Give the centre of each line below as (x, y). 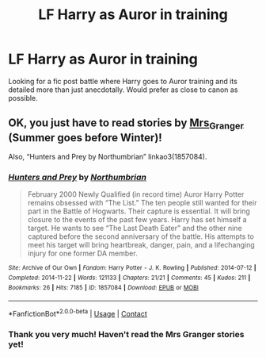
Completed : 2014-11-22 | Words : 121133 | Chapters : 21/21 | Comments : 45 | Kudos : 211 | (129, 278)
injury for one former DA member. (82, 253)
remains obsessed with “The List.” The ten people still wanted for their (142, 203)
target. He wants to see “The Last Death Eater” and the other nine (135, 228)
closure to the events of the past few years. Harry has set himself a (137, 220)
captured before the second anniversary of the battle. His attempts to (141, 236)
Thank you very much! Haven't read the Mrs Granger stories (126, 334)
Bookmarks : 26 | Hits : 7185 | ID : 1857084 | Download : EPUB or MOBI (104, 287)
